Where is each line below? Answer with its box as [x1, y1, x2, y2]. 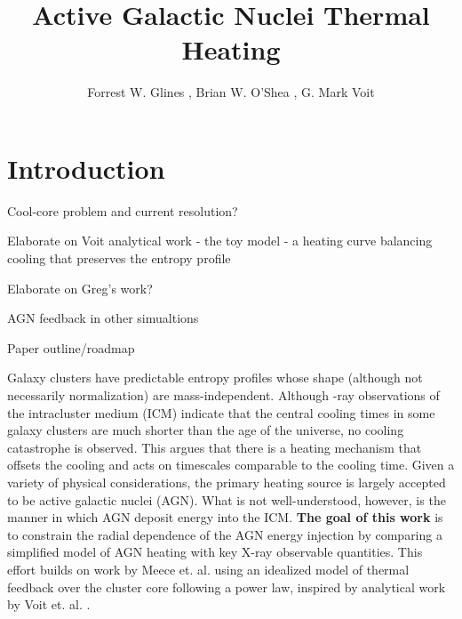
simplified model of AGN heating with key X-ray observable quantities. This [7, 543, 423, 561]
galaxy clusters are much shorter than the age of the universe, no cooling [7, 421, 404, 439]
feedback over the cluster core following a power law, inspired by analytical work [7, 577, 446, 596]
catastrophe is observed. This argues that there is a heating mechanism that [7, 438, 422, 456]
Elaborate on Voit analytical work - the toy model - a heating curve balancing [7, 231, 433, 250]
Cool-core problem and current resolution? [7, 201, 238, 220]
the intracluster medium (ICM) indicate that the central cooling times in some [7, 403, 435, 422]
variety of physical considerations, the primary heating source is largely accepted [7, 472, 446, 491]
